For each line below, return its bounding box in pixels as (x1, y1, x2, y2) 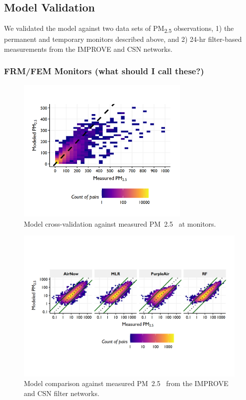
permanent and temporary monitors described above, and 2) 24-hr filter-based (4, 34, 242, 44)
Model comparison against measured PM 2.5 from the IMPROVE (24, 378, 229, 389)
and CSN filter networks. (24, 388, 99, 398)
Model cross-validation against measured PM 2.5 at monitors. (24, 218, 216, 229)
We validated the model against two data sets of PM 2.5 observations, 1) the (4, 23, 234, 34)
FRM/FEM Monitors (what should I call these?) (4, 65, 204, 77)
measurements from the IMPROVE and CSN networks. (4, 43, 172, 54)
